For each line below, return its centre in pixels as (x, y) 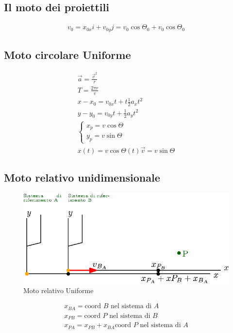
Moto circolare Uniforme (67, 55)
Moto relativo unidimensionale (82, 177)
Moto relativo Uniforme (58, 290)
